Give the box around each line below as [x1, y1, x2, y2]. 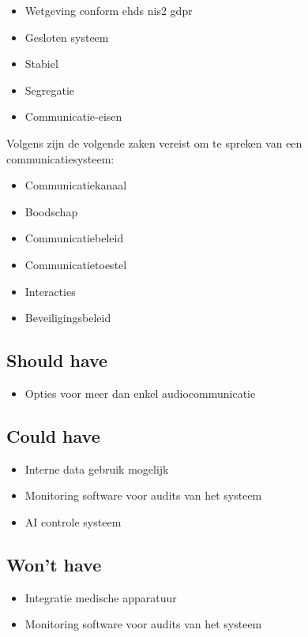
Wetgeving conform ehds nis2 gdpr [24, 2, 193, 18]
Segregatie [24, 81, 75, 98]
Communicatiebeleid [24, 230, 124, 246]
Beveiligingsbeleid [24, 309, 111, 326]
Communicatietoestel [24, 256, 127, 272]
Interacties [24, 283, 76, 299]
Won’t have [6, 552, 102, 576]
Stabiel [24, 55, 58, 72]
